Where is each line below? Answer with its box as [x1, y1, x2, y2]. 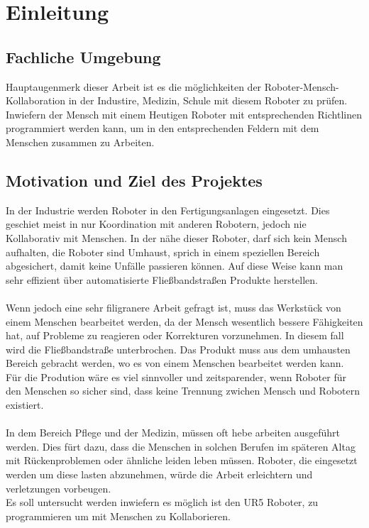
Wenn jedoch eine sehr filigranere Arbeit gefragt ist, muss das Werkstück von [6, 299, 341, 314]
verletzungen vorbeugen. [6, 480, 111, 495]
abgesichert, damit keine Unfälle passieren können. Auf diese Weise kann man [6, 258, 343, 273]
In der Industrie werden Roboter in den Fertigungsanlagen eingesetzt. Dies [6, 202, 330, 217]
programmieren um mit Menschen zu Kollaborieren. [6, 508, 231, 523]
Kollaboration [6, 93, 66, 108]
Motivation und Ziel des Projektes [6, 169, 263, 191]
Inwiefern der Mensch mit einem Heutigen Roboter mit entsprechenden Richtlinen [6, 106, 362, 121]
